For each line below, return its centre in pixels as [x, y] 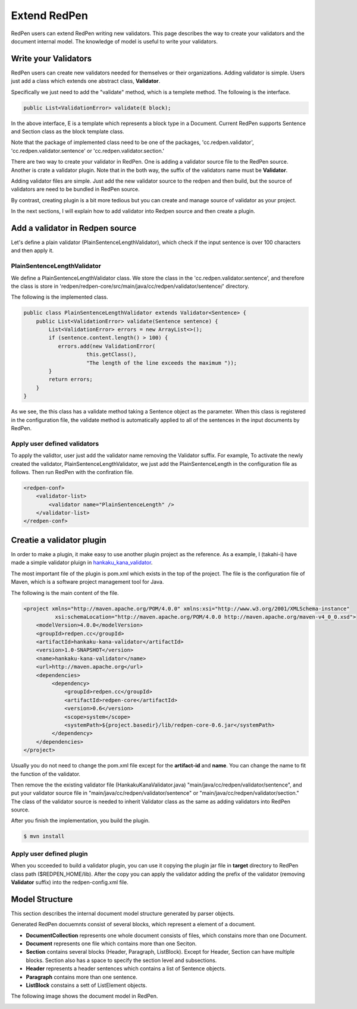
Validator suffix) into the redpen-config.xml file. [70, 882]
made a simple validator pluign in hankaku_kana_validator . [82, 563]
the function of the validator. [46, 774]
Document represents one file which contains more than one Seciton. [111, 944]
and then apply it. [32, 250]
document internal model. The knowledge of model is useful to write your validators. [115, 41]
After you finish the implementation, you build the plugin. [80, 820]
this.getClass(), [112, 355]
